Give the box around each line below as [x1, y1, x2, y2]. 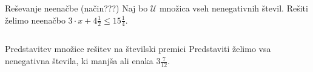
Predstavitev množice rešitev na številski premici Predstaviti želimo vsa [5, 42, 271, 55]
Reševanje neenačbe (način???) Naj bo [5, 2, 148, 14]
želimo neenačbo [5, 13, 66, 26]
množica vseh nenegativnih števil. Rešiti [159, 2, 308, 14]
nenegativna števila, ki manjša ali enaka [5, 54, 153, 67]
